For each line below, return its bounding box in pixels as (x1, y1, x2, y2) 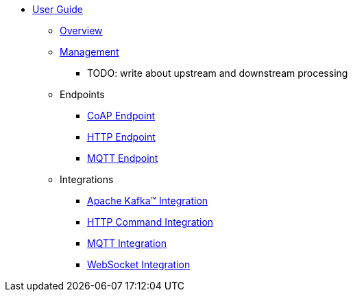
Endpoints (60, 88, 105, 100)
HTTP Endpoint (87, 131, 156, 143)
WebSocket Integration (87, 259, 191, 270)
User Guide (32, 3, 84, 15)
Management (60, 46, 119, 58)
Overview (60, 25, 103, 36)
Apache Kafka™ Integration (87, 195, 208, 206)
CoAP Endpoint (87, 110, 156, 121)
